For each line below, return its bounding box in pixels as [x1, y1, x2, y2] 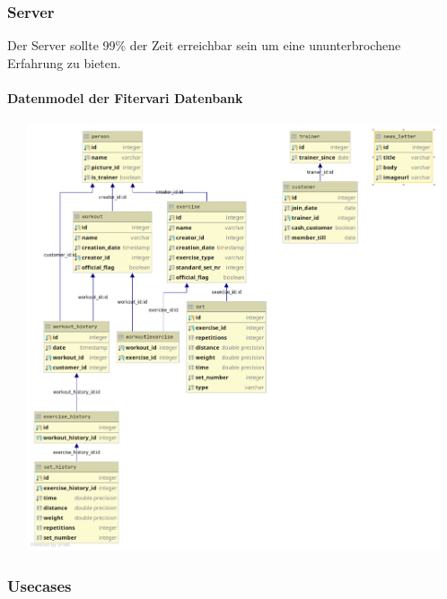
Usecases [7, 574, 72, 596]
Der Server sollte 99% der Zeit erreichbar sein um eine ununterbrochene [7, 36, 401, 55]
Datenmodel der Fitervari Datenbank [7, 89, 243, 107]
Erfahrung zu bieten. [7, 53, 121, 72]
